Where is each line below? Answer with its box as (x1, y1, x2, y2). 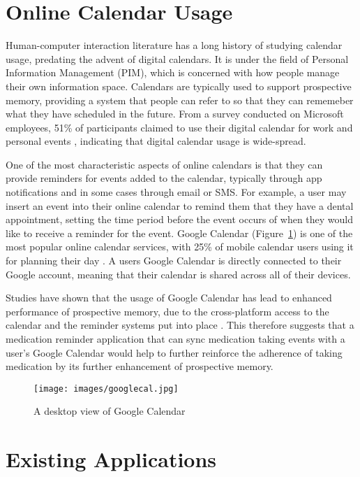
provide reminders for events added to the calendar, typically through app (6, 171, 322, 185)
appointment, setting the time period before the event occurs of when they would (6, 212, 354, 227)
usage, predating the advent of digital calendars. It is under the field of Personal (6, 51, 349, 66)
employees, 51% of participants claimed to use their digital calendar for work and (6, 120, 353, 134)
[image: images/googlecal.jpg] (33, 383, 179, 394)
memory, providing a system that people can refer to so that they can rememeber (6, 92, 354, 107)
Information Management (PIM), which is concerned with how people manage (6, 65, 340, 80)
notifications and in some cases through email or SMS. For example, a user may (6, 185, 347, 199)
